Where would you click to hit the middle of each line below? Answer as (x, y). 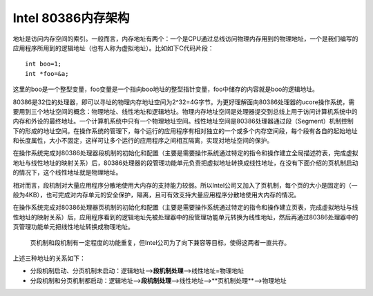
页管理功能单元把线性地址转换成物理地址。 (73, 227)
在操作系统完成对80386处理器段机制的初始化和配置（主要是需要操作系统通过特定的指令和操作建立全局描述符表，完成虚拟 (185, 153)
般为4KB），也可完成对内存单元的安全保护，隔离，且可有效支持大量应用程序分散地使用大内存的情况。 (156, 195)
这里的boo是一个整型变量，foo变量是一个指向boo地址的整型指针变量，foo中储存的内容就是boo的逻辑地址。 (166, 89)
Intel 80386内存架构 (71, 18)
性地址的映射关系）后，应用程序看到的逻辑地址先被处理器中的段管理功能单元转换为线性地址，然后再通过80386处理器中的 (185, 217)
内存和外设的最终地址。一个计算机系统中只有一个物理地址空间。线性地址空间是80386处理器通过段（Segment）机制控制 (183, 121)
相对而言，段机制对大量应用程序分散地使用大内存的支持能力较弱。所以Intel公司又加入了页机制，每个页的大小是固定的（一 (185, 185)
